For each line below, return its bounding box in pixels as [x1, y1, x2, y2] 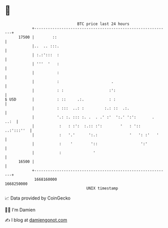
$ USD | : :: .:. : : [5, 96, 116, 102]
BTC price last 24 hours [77, 21, 130, 26]
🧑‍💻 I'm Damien [5, 207, 36, 213]
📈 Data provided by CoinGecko [5, 195, 71, 201]
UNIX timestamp [86, 185, 118, 191]
